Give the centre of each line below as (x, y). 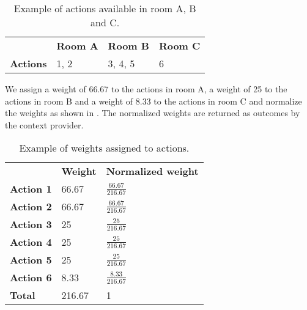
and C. (105, 22)
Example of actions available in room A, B (105, 8)
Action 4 (31, 242)
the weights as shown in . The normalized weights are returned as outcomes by (153, 113)
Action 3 (31, 224)
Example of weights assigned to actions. (104, 148)
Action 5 (31, 260)
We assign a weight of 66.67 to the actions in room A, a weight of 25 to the (146, 89)
